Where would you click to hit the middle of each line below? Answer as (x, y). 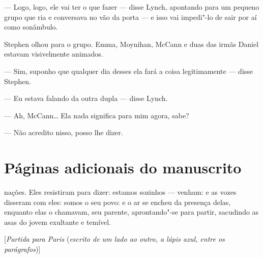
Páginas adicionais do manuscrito (123, 167)
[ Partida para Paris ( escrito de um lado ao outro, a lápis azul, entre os (114, 239)
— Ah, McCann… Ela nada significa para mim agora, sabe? (97, 115)
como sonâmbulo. (31, 27)
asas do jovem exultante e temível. (58, 222)
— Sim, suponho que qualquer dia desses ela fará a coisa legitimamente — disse (129, 71)
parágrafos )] (22, 249)
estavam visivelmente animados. (54, 54)
